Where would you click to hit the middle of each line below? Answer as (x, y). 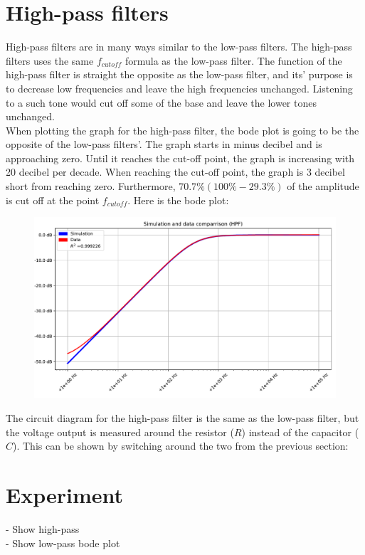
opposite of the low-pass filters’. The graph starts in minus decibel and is (164, 144)
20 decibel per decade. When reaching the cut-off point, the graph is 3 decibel (175, 172)
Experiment (65, 495)
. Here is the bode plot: (178, 200)
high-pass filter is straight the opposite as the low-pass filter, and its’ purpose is (179, 74)
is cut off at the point (53, 200)
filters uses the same (50, 60)
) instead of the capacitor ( (300, 432)
